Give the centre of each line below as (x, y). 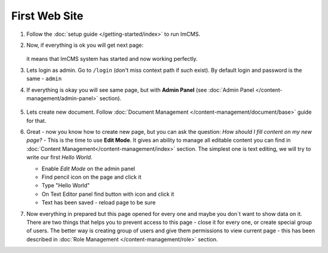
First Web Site (47, 16)
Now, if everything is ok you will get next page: (85, 45)
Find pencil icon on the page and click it (91, 177)
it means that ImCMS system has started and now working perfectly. (112, 59)
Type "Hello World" (66, 185)
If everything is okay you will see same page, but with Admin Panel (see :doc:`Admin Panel (140, 90)
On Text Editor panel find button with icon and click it (108, 194)
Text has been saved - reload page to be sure (99, 203)
